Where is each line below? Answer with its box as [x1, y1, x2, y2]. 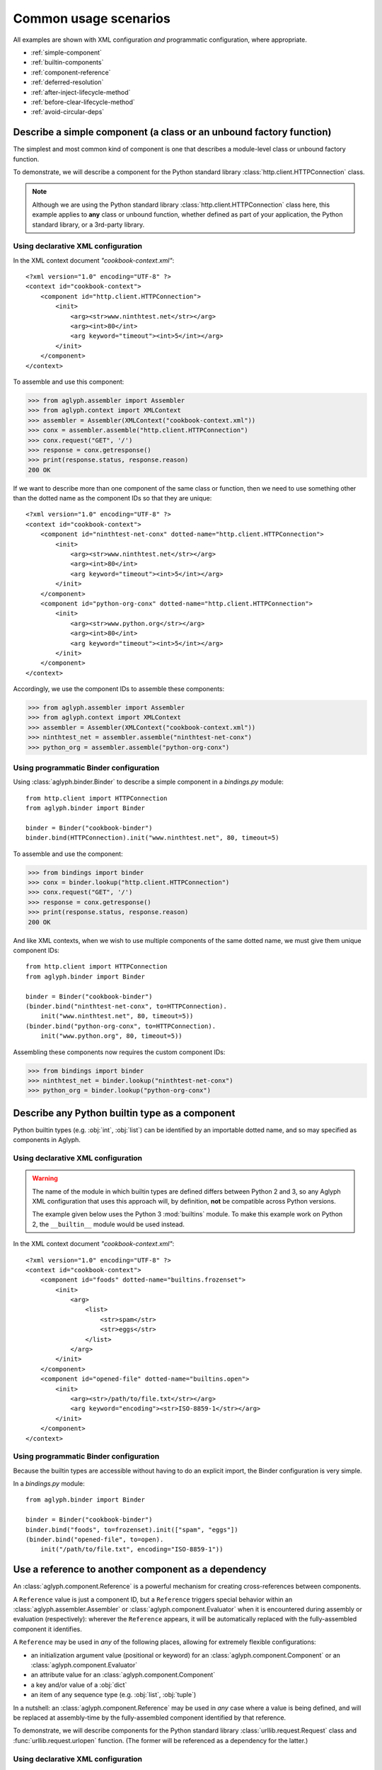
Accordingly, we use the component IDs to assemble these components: [13, 685, 225, 693]
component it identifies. [13, 1625, 83, 1633]
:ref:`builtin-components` [30, 58, 104, 67]
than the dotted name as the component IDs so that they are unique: [13, 494, 212, 503]
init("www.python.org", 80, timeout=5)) [40, 1032, 183, 1040]
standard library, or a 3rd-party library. [32, 220, 145, 229]
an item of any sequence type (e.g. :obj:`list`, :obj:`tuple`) [30, 1691, 197, 1699]
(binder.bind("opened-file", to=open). [25, 1536, 164, 1543]
